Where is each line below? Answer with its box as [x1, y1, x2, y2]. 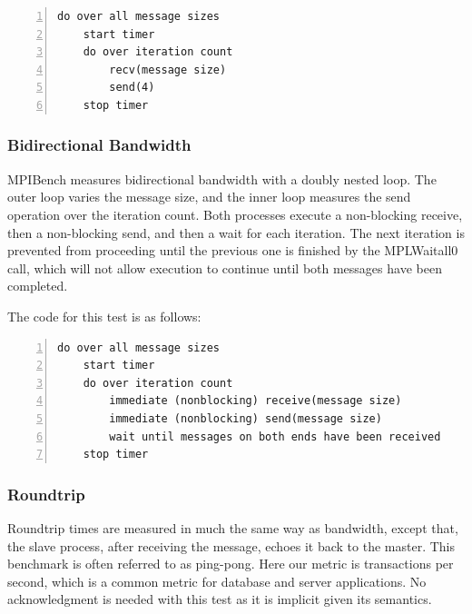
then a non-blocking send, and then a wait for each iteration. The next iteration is [7, 223, 465, 242]
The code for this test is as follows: [7, 306, 202, 325]
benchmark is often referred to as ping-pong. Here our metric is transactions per [7, 554, 454, 573]
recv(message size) [109, 63, 227, 76]
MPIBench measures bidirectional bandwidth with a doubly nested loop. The [7, 169, 437, 188]
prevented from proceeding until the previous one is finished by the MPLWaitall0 [7, 241, 458, 260]
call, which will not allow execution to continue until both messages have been [7, 258, 442, 277]
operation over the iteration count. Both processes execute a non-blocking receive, [7, 204, 463, 223]
